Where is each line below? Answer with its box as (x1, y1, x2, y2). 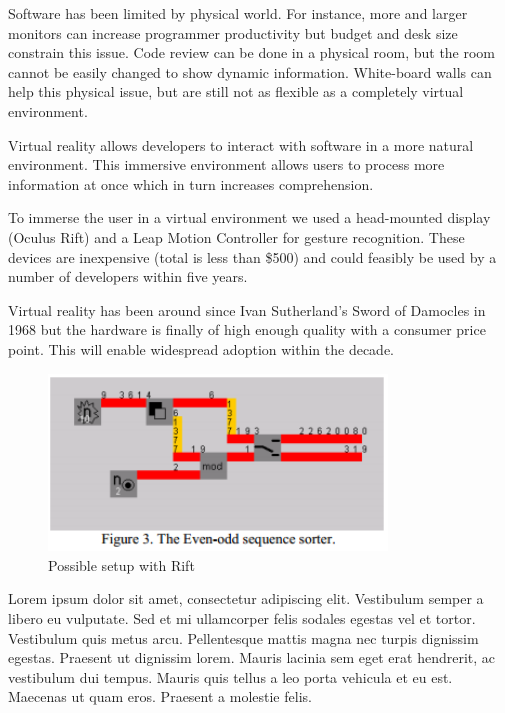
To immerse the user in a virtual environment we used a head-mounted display (8, 207, 491, 228)
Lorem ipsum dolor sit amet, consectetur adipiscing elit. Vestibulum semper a (8, 588, 484, 609)
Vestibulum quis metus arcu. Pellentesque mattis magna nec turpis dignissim (8, 627, 479, 648)
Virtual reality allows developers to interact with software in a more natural (8, 134, 474, 155)
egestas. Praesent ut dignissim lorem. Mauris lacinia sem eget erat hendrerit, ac (8, 647, 496, 668)
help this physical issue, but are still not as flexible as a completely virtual (8, 81, 464, 102)
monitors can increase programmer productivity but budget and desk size (8, 22, 458, 43)
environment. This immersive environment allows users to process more (8, 154, 445, 175)
